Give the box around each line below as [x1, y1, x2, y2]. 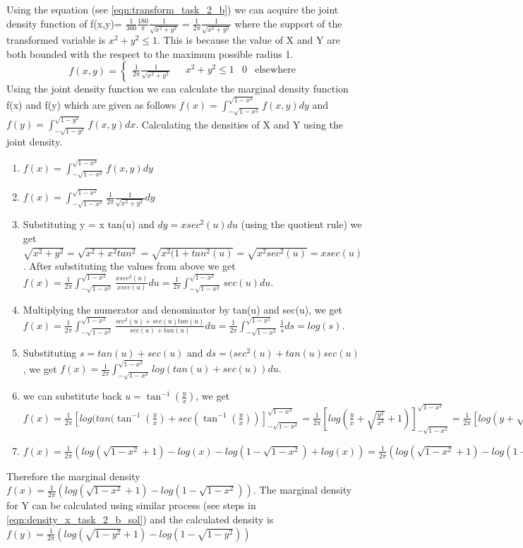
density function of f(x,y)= [6, 16, 122, 30]
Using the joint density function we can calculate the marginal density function [6, 81, 349, 96]
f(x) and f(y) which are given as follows [6, 97, 176, 112]
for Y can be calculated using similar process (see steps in [6, 498, 256, 513]
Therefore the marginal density [6, 468, 140, 483]
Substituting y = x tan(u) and [23, 217, 155, 232]
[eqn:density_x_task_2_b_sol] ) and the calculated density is [6, 512, 274, 527]
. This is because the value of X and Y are [157, 32, 340, 47]
